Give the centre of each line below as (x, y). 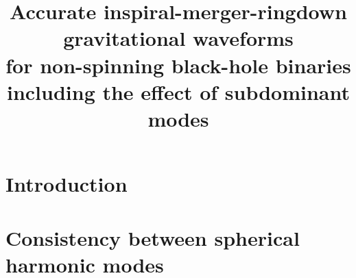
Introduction (67, 184)
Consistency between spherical (153, 237)
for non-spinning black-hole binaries (178, 65)
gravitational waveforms (178, 38)
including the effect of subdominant (178, 91)
